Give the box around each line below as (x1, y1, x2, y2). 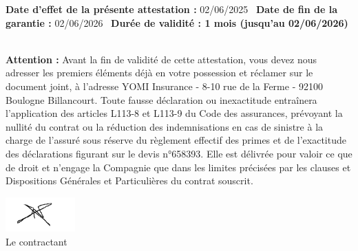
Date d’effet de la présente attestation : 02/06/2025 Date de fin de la (6, 2, 338, 16)
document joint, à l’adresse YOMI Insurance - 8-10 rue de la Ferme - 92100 (6, 78, 323, 93)
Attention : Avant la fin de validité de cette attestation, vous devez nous (6, 52, 317, 66)
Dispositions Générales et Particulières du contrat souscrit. (6, 173, 253, 188)
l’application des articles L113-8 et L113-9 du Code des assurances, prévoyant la (6, 106, 343, 120)
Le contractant (6, 234, 67, 248)
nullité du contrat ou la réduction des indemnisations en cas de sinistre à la (6, 119, 324, 133)
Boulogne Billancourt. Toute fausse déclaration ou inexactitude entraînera (6, 92, 317, 107)
